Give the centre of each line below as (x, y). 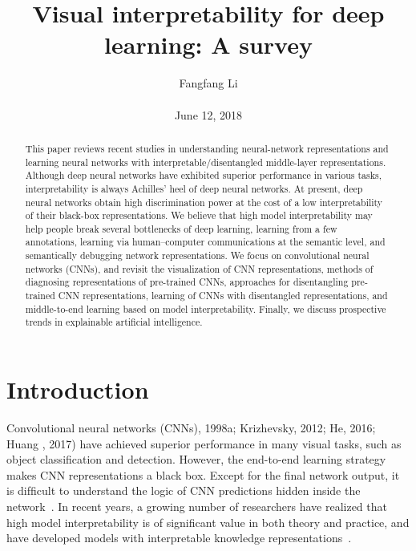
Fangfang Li (208, 83)
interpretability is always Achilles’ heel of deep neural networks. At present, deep (194, 188)
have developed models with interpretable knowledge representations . (179, 538)
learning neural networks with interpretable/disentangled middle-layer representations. (206, 162)
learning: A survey (208, 45)
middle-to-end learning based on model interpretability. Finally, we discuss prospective (206, 308)
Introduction (78, 389)
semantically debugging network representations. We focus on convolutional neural (197, 255)
